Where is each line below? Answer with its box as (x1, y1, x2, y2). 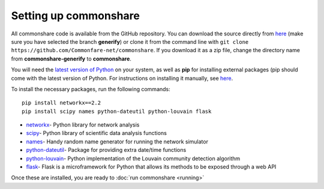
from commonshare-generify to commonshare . (11, 55, 132, 62)
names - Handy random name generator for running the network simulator (26, 138, 208, 145)
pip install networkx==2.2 (22, 100, 101, 106)
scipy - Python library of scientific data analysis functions (26, 130, 167, 137)
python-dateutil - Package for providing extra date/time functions (26, 146, 187, 154)
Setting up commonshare (11, 9, 140, 22)
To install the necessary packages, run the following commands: (11, 85, 170, 92)
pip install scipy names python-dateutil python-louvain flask (22, 108, 212, 115)
